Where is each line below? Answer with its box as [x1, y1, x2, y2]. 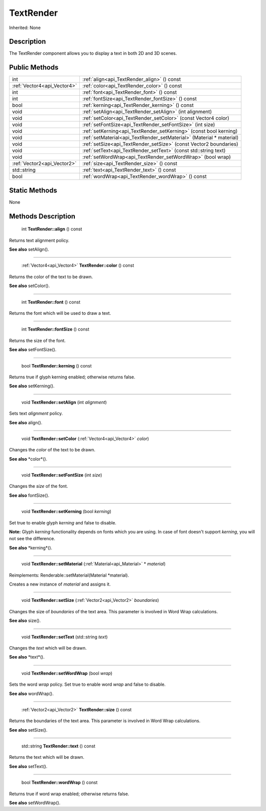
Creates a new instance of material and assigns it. [9, 581, 111, 587]
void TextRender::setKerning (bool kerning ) [21, 509, 112, 515]
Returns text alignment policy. [9, 237, 70, 243]
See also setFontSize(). [9, 347, 57, 353]
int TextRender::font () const [21, 299, 81, 305]
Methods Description [9, 212, 76, 221]
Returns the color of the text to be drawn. [9, 274, 93, 280]
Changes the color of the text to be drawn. [9, 447, 96, 453]
